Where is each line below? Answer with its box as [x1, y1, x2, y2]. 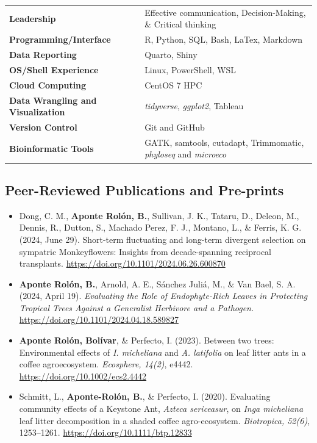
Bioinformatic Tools [9, 142, 94, 154]
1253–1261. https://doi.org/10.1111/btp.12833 [19, 426, 192, 439]
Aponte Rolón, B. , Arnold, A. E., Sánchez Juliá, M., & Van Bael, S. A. [19, 277, 296, 290]
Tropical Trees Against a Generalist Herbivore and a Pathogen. [19, 301, 254, 314]
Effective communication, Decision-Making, [144, 5, 306, 18]
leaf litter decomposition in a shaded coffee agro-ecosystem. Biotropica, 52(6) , [19, 414, 310, 427]
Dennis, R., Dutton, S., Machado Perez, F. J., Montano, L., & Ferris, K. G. [19, 221, 302, 234]
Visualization [9, 106, 65, 118]
